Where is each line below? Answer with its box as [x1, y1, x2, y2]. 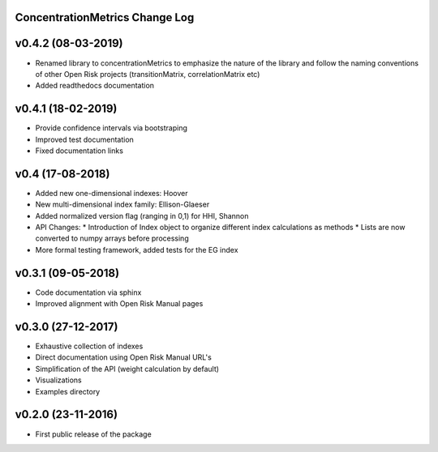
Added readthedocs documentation [35, 81, 154, 91]
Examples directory [35, 386, 101, 396]
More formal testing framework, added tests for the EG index [35, 245, 238, 254]
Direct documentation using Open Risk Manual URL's [35, 352, 213, 362]
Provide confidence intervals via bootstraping [35, 123, 188, 133]
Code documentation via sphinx [35, 288, 142, 297]
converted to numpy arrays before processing [35, 233, 190, 243]
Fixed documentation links [35, 146, 123, 156]
